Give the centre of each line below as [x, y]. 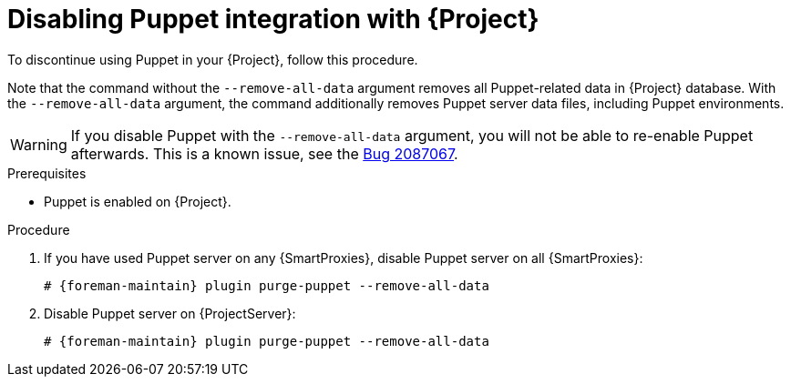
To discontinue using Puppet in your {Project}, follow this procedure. [213, 59]
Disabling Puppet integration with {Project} [273, 19]
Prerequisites [47, 173]
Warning [39, 144]
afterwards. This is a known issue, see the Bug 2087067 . [264, 153]
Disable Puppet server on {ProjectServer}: [170, 313]
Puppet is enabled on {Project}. [138, 201]
